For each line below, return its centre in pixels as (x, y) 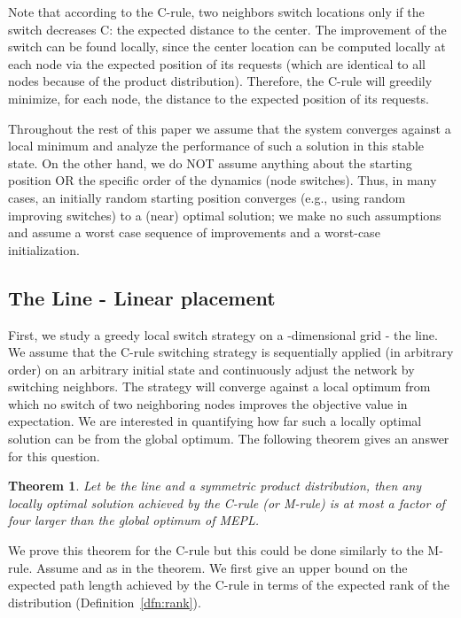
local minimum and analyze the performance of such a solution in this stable (216, 146)
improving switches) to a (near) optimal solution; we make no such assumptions (225, 215)
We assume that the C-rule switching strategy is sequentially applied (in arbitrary (231, 352)
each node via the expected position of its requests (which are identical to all (217, 63)
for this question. (54, 456)
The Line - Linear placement (142, 297)
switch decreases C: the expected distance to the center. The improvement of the (227, 29)
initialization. (44, 249)
